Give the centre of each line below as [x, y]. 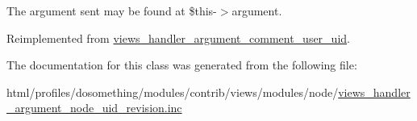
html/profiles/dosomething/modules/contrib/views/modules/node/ [173, 92]
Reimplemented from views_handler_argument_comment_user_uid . [178, 38]
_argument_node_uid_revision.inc [94, 108]
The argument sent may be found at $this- [112, 10]
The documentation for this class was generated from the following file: [182, 65]
